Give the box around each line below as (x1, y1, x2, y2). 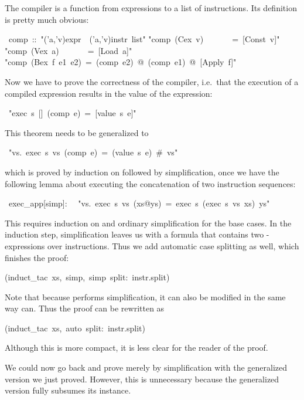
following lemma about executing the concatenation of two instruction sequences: (5, 177, 296, 189)
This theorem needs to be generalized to (5, 126, 149, 138)
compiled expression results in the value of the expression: (5, 87, 213, 99)
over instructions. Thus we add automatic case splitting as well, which (47, 239, 299, 252)
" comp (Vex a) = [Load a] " (5, 44, 132, 56)
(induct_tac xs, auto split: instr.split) (5, 321, 145, 334)
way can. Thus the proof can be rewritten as (5, 302, 165, 314)
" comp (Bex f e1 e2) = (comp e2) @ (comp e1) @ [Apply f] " (5, 56, 237, 68)
